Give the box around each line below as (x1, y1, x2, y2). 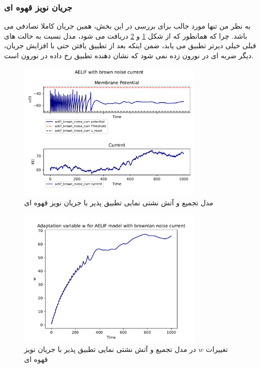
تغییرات (205, 344, 228, 354)
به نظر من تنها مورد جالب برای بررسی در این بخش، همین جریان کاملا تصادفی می (4, 21, 251, 31)
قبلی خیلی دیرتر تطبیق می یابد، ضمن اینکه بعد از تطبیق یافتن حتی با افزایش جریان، (4, 40, 256, 51)
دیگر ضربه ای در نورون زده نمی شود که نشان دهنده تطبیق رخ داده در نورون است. (4, 50, 253, 60)
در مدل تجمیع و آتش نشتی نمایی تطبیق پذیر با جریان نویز (24, 344, 196, 354)
